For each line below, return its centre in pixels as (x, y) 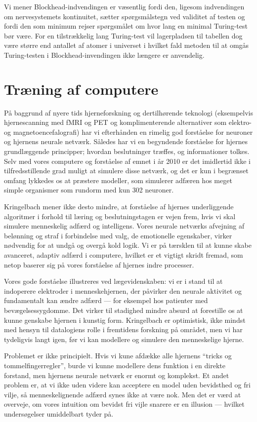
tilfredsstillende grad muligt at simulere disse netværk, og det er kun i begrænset (126, 171)
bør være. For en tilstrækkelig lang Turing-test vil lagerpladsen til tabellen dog (123, 35)
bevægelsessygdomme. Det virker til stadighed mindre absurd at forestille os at (124, 310)
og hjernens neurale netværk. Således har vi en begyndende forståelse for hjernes (126, 141)
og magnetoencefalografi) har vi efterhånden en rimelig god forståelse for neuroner (128, 132)
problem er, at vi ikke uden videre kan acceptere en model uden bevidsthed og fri (127, 385)
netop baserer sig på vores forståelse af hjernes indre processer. (99, 264)
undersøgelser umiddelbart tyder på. (59, 413)
